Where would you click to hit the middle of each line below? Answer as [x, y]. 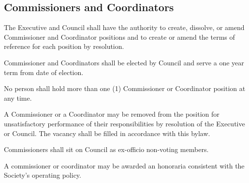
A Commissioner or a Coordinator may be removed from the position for [112, 114]
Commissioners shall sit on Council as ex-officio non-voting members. [106, 149]
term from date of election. [44, 72]
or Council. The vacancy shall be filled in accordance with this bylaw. [107, 133]
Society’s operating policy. [43, 175]
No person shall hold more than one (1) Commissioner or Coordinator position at [125, 88]
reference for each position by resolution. [64, 46]
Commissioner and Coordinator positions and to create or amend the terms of [119, 37]
